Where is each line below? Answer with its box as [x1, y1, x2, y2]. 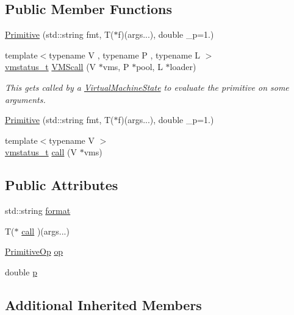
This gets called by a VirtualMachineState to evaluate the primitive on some [5, 80, 289, 93]
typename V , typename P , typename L [49, 48, 201, 61]
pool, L [136, 60, 163, 73]
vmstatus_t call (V [5, 146, 77, 158]
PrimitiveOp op [5, 245, 63, 258]
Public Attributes [5, 175, 118, 194]
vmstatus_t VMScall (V [5, 60, 96, 73]
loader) [170, 60, 196, 73]
